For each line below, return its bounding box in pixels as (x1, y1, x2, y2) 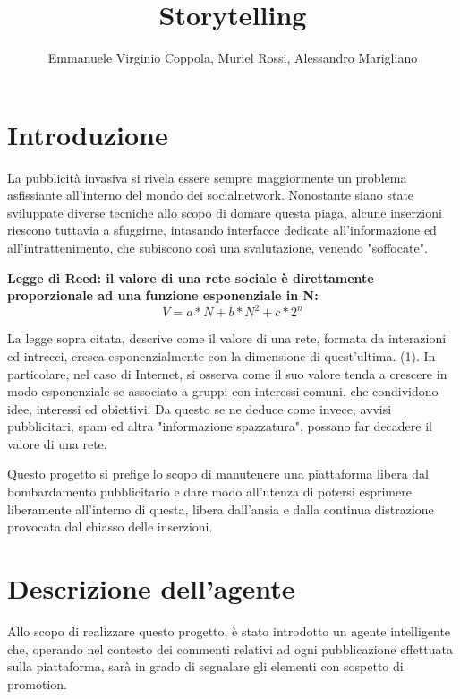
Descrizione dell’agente (7, 570, 295, 607)
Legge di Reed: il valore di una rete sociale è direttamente (7, 268, 374, 287)
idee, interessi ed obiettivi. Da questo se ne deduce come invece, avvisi (7, 399, 392, 418)
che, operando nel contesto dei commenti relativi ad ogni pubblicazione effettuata (7, 639, 453, 658)
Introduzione (7, 116, 168, 152)
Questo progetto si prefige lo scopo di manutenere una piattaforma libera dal (7, 464, 430, 483)
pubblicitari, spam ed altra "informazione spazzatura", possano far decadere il (7, 417, 432, 436)
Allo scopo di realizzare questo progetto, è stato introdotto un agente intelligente (7, 621, 451, 640)
